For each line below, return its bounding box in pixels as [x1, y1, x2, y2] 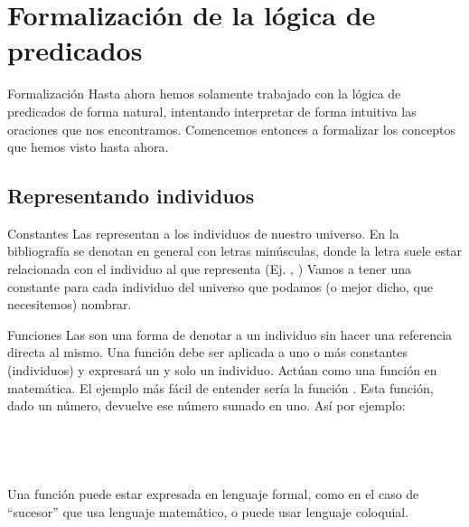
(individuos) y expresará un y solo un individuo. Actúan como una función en [7, 361, 437, 380]
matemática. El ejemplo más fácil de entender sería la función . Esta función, [7, 378, 434, 397]
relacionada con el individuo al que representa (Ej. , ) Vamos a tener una [7, 259, 411, 278]
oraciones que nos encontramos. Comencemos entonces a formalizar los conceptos [7, 119, 456, 138]
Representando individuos [7, 182, 255, 210]
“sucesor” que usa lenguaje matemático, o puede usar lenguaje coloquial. [7, 502, 409, 521]
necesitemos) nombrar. [7, 295, 132, 314]
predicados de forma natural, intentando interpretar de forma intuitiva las [7, 101, 417, 120]
